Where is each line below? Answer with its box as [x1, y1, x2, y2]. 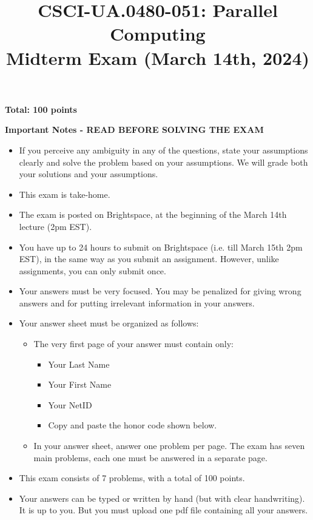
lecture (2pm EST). [19, 220, 92, 232]
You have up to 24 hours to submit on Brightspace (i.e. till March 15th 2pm [19, 240, 303, 253]
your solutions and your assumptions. [19, 167, 158, 180]
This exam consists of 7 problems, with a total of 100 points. [19, 471, 245, 484]
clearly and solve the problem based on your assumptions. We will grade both [19, 155, 308, 168]
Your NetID [48, 398, 92, 411]
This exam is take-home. [19, 187, 110, 200]
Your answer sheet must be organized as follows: [19, 317, 199, 329]
